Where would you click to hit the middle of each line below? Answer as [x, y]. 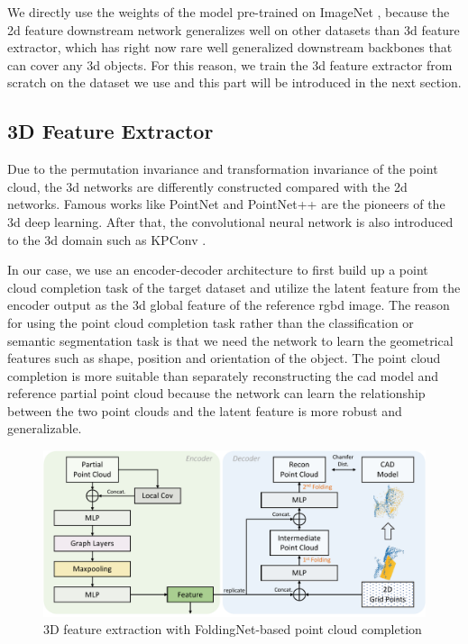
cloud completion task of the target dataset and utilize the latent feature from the [234, 287]
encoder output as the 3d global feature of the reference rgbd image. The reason [229, 305]
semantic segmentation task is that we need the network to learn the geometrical [230, 340]
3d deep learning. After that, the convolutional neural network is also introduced [230, 221]
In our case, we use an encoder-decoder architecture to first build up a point [218, 270]
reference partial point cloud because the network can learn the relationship [216, 393]
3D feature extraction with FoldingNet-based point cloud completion [233, 629]
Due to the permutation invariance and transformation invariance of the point [223, 169]
